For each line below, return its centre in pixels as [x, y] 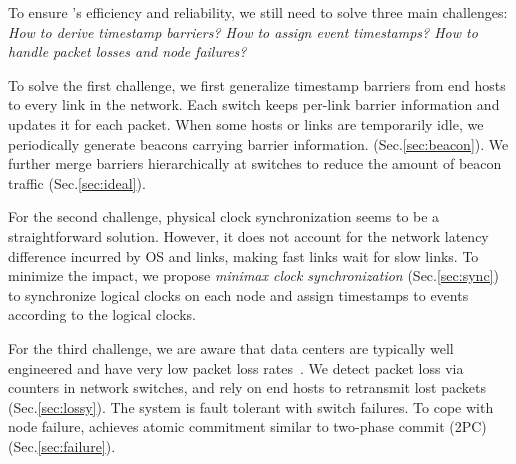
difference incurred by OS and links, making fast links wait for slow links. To [243, 255]
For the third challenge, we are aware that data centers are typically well [231, 347]
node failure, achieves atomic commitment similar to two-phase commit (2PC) [247, 426]
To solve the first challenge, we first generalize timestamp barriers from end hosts [257, 84]
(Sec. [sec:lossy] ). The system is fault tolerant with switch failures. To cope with [251, 406]
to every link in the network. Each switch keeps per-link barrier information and [254, 104]
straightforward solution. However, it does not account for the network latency [248, 235]
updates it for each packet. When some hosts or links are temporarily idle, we [246, 123]
